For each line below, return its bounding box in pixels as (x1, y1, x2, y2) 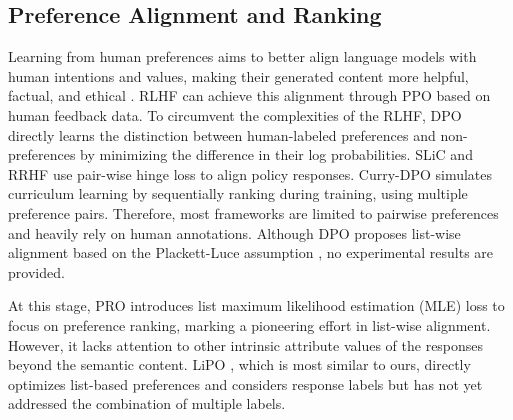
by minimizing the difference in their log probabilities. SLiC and (80, 144, 473, 165)
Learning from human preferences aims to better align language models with (8, 46, 477, 67)
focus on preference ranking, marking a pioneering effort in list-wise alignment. (8, 314, 491, 335)
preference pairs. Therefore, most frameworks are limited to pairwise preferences (8, 202, 499, 223)
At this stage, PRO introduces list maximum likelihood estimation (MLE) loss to (8, 295, 505, 316)
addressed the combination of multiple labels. (8, 393, 286, 414)
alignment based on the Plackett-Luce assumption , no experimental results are (8, 242, 494, 263)
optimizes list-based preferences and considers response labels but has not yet (8, 373, 483, 394)
